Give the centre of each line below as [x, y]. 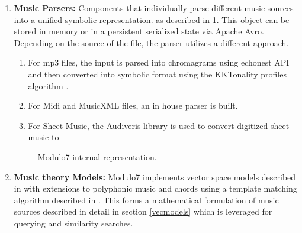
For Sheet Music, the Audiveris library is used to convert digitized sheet [159, 125]
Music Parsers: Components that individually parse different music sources [154, 8]
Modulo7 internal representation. [97, 156]
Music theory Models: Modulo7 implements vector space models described [155, 177]
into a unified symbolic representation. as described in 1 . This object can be [152, 19]
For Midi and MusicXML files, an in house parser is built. [133, 106]
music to [44, 137]
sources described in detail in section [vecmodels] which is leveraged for [143, 211]
